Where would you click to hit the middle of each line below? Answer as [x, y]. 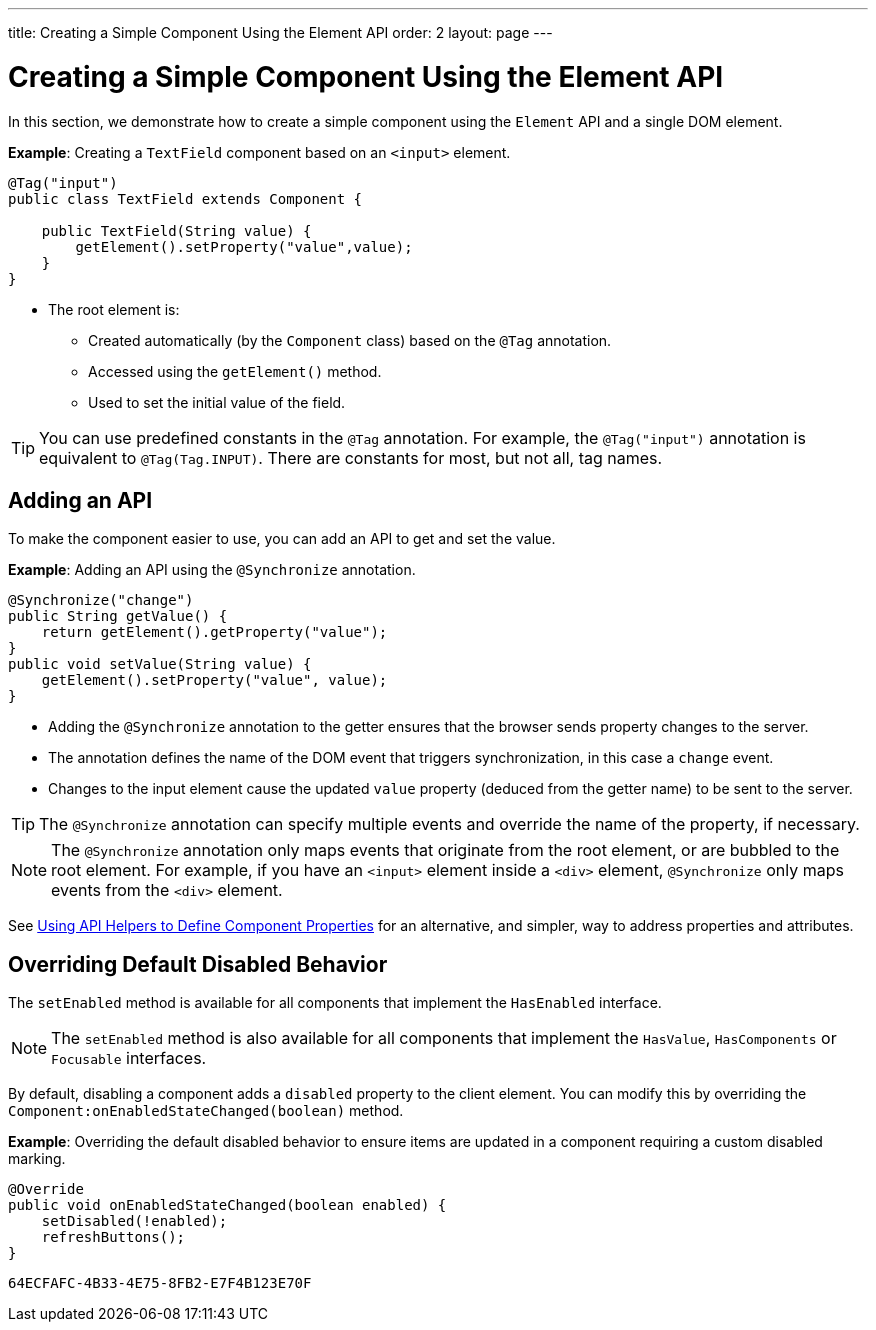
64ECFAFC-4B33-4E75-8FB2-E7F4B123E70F [160, 1283]
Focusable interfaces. [129, 1058]
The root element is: [114, 309]
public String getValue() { [118, 616]
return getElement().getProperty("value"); [214, 632]
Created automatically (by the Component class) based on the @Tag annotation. [350, 340]
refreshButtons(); [113, 1237]
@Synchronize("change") [101, 600]
